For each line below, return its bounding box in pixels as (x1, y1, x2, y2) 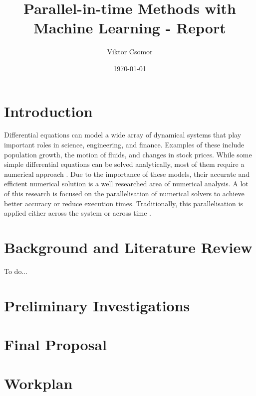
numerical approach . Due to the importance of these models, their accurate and (4, 168, 250, 179)
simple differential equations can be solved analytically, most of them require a (4, 159, 245, 169)
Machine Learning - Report (33, 17, 226, 38)
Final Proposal (4, 334, 107, 355)
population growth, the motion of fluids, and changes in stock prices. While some (4, 149, 252, 159)
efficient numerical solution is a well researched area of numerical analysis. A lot (4, 178, 249, 189)
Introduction (4, 101, 93, 121)
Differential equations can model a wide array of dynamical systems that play (4, 130, 242, 140)
